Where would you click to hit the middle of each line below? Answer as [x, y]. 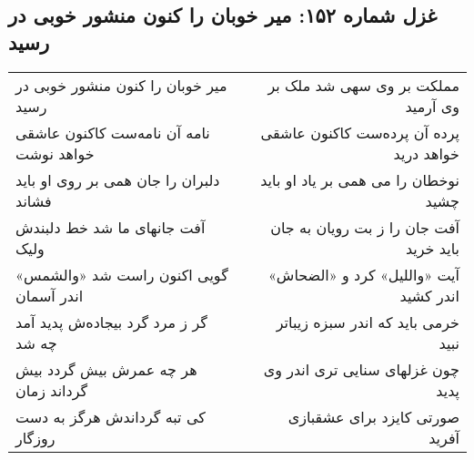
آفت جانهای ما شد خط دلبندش [111, 227]
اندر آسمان [50, 295]
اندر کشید [429, 295]
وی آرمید [432, 106]
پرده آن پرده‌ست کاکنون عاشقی [360, 132]
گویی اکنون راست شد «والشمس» [122, 274]
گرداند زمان [52, 390]
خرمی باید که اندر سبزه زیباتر [368, 322]
